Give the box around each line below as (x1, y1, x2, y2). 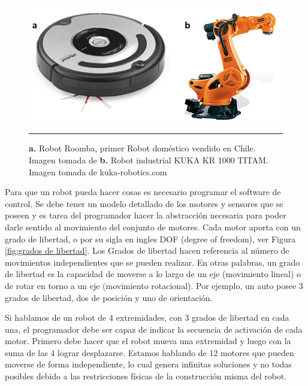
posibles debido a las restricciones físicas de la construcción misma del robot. (5, 370, 287, 382)
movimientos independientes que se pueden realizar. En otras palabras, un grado (5, 256, 300, 268)
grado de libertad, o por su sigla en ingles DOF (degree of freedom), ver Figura (5, 232, 296, 245)
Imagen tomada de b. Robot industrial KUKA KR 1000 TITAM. (29, 153, 268, 166)
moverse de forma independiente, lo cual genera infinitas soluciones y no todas (5, 358, 292, 370)
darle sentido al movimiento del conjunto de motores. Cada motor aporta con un (5, 220, 301, 233)
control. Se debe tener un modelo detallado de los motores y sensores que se (5, 197, 283, 209)
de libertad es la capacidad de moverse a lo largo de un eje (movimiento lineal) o (5, 268, 301, 280)
